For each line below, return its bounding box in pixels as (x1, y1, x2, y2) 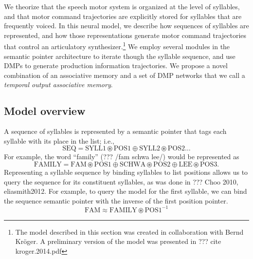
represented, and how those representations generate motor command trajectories (4, 30, 247, 40)
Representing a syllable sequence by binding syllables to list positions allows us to (4, 166, 248, 177)
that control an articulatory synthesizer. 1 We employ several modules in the (4, 40, 230, 52)
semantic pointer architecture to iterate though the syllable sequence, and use (4, 51, 235, 61)
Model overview (4, 103, 86, 118)
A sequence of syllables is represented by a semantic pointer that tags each (4, 126, 227, 136)
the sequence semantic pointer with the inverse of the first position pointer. (4, 195, 228, 205)
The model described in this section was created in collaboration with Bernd (15, 226, 244, 237)
